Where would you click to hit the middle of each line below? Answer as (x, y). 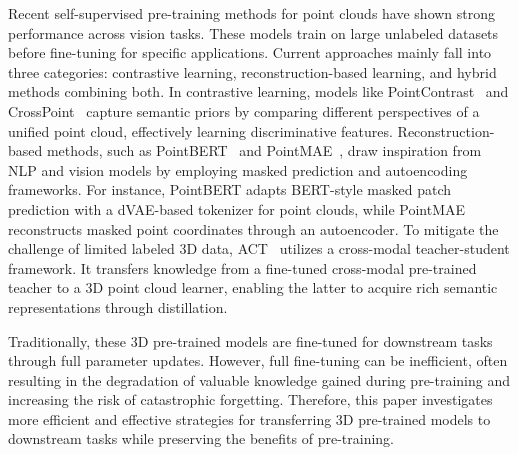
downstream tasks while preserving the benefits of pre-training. (201, 438)
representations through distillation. (118, 306)
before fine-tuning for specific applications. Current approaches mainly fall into (250, 52)
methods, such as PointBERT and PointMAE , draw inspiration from (264, 150)
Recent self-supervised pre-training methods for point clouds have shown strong (252, 13)
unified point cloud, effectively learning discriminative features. (200, 130)
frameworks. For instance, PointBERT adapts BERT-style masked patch (230, 189)
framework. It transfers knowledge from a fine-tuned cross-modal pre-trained (242, 267)
